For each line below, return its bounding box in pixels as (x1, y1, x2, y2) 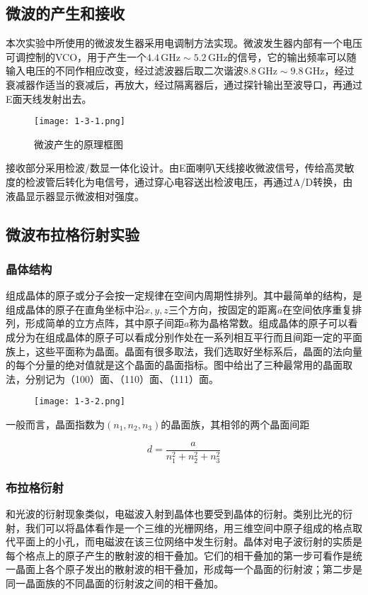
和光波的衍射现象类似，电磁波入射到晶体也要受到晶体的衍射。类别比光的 (6, 506, 343, 521)
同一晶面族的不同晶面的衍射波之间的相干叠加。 (6, 575, 224, 590)
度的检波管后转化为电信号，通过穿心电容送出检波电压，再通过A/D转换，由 (6, 174, 353, 189)
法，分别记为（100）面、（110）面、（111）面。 (6, 371, 219, 386)
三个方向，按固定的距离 (168, 301, 277, 316)
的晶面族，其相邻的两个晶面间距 (161, 417, 310, 432)
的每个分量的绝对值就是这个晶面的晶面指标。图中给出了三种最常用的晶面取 (6, 357, 352, 372)
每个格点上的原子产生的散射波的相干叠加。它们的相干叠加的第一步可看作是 (6, 547, 352, 562)
